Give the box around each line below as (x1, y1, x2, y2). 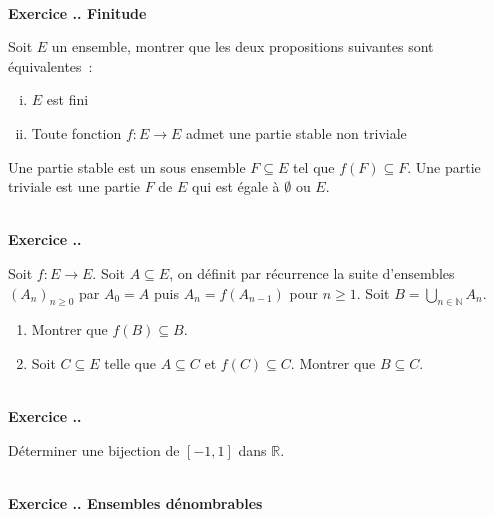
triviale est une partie (8, 176, 140, 197)
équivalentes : (8, 55, 93, 76)
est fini (46, 89, 89, 110)
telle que (104, 352, 156, 373)
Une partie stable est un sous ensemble (8, 156, 246, 177)
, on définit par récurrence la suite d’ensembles (169, 262, 455, 283)
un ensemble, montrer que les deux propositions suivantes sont (51, 36, 434, 57)
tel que (292, 156, 335, 177)
